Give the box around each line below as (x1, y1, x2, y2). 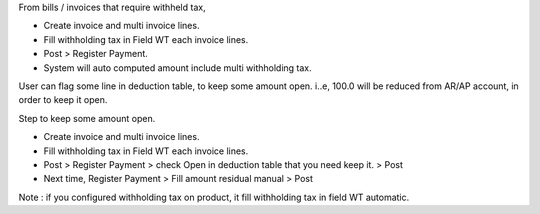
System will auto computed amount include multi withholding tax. (43, 61, 312, 74)
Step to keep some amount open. (18, 112, 156, 124)
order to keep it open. (18, 94, 108, 106)
